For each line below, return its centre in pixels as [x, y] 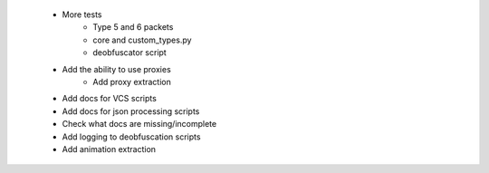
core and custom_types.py [142, 40]
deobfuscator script [129, 53]
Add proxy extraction [132, 82]
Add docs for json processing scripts [131, 111]
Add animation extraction [109, 149]
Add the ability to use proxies [116, 69]
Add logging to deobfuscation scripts [131, 137]
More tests [82, 14]
